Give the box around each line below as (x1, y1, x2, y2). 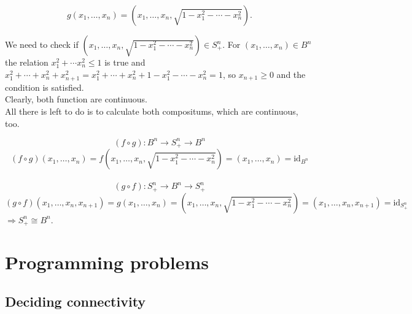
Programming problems (5, 250, 209, 275)
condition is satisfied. (5, 80, 84, 93)
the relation (5, 56, 49, 68)
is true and (104, 56, 146, 68)
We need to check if (5, 38, 79, 50)
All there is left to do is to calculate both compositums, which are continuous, (5, 104, 298, 117)
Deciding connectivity (5, 291, 146, 310)
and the (276, 67, 306, 80)
